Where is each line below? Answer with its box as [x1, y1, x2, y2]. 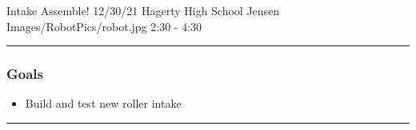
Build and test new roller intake [25, 95, 182, 112]
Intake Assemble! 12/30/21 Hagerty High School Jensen [6, 2, 280, 18]
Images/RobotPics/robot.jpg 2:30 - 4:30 [6, 18, 202, 34]
